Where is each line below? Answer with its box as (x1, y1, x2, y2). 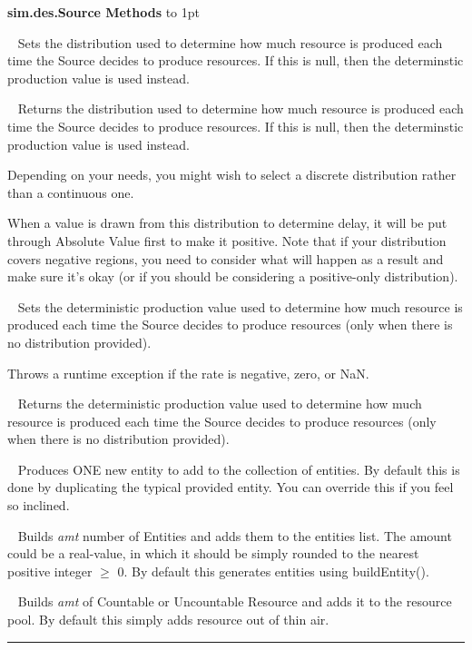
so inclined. (7, 496, 70, 515)
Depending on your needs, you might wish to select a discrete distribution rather (7, 165, 457, 184)
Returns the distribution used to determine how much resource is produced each (17, 99, 464, 118)
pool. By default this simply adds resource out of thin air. (7, 610, 329, 629)
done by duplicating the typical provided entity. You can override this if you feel (7, 478, 454, 497)
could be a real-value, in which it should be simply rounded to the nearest (7, 544, 419, 563)
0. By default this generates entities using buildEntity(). (117, 561, 429, 580)
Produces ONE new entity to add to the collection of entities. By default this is (17, 459, 460, 478)
